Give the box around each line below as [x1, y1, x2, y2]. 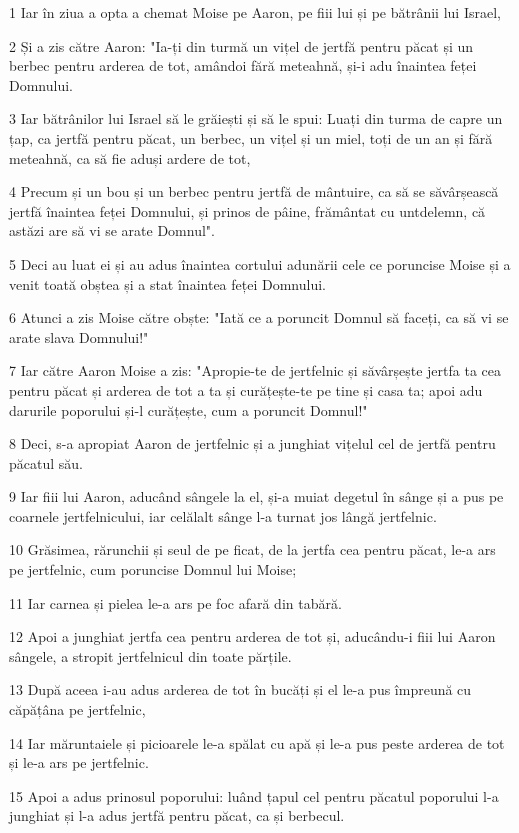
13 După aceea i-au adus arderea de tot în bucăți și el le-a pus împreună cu [9, 679, 472, 700]
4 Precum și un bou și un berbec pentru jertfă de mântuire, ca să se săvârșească [9, 181, 499, 202]
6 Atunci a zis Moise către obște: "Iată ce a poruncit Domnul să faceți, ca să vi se [9, 307, 509, 328]
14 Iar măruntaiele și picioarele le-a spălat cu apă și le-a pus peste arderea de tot [9, 732, 505, 753]
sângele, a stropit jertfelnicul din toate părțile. [9, 645, 292, 666]
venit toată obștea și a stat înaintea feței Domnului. [9, 273, 326, 294]
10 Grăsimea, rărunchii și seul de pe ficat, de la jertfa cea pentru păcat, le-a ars [9, 539, 496, 560]
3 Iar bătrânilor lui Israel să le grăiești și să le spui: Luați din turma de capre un [9, 108, 503, 129]
